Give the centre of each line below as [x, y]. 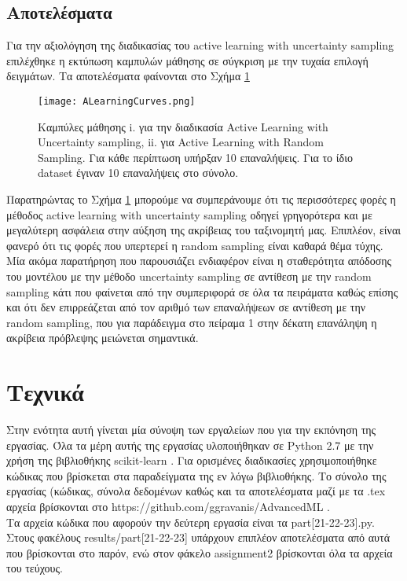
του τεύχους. [35, 568]
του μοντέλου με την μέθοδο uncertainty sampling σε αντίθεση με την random [189, 276]
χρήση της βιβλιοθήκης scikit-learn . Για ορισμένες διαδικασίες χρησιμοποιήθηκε [192, 460]
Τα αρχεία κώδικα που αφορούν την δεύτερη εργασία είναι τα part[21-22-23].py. [191, 522]
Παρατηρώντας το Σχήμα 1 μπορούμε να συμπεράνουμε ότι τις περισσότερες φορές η [201, 199]
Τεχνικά [45, 392]
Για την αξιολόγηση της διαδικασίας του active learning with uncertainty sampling [200, 45]
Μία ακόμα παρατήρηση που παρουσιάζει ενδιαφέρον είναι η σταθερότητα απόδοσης [199, 261]
